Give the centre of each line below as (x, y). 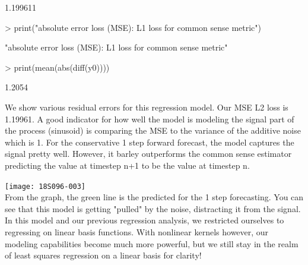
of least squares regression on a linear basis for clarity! (103, 255)
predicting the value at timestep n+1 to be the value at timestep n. (127, 165)
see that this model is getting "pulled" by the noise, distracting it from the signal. (153, 208)
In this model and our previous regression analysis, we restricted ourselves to (145, 220)
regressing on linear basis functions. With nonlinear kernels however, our (137, 231)
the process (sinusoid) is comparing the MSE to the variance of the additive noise (153, 130)
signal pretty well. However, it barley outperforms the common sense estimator (148, 154)
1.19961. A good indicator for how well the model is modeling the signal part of (150, 119)
